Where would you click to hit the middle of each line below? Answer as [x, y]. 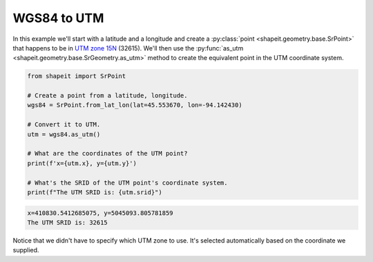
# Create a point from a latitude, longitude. [107, 96]
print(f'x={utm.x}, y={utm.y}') [82, 163]
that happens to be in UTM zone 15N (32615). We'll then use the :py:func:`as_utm [128, 48]
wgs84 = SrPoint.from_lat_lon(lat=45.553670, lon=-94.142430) [135, 105]
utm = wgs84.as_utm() [64, 134]
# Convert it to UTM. [64, 125]
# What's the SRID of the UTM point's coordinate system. [127, 183]
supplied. [26, 250]
